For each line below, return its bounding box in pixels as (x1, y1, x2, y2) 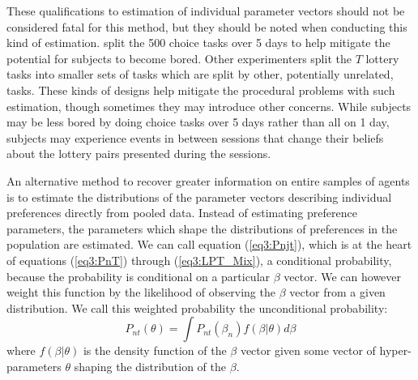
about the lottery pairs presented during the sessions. (6, 145, 271, 162)
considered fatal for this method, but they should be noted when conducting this (6, 18, 407, 35)
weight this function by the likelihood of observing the (6, 284, 275, 301)
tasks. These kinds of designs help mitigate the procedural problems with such (6, 81, 395, 98)
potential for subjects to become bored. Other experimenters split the (6, 49, 352, 66)
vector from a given (289, 284, 386, 301)
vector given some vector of (240, 342, 376, 359)
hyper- (379, 342, 412, 359)
